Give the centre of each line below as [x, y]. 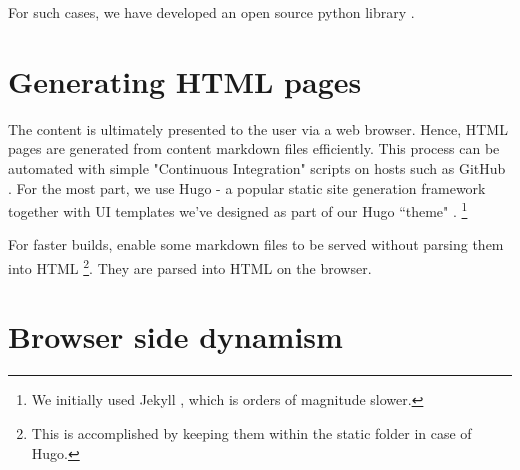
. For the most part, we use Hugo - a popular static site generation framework [247, 187]
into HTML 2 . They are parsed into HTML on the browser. [190, 266]
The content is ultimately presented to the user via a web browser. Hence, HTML [258, 128]
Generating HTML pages [185, 80]
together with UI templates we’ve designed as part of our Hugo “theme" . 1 [238, 209]
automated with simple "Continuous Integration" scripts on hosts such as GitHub [257, 167]
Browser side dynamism [175, 336]
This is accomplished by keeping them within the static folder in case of [251, 432]
